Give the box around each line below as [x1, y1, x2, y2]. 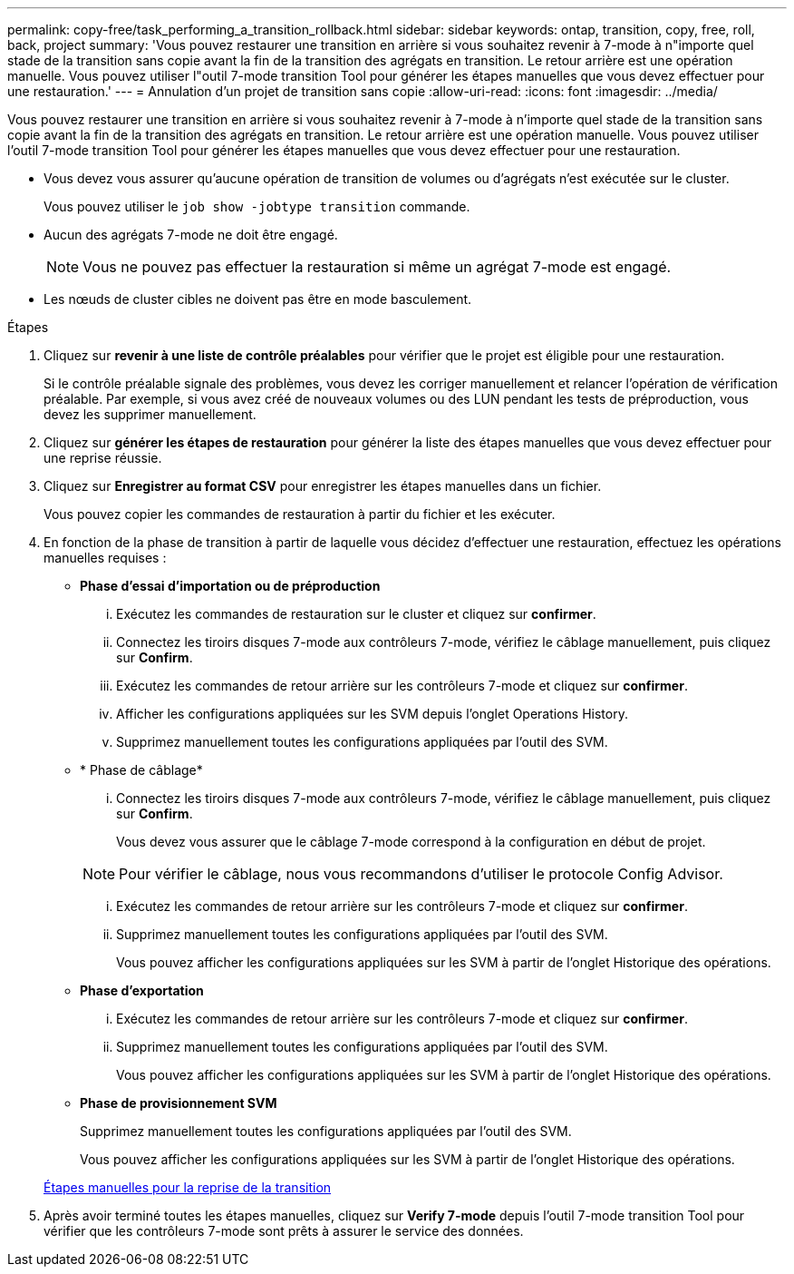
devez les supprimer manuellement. [44, 407, 257, 422]
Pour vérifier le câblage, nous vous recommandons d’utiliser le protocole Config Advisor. [119, 865, 723, 883]
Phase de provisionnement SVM [80, 1095, 277, 1111]
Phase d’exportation [80, 983, 204, 998]
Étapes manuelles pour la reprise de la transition [44, 1180, 332, 1195]
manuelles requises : [44, 550, 167, 565]
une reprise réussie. [44, 450, 162, 465]
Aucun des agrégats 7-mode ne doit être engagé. [44, 227, 338, 242]
